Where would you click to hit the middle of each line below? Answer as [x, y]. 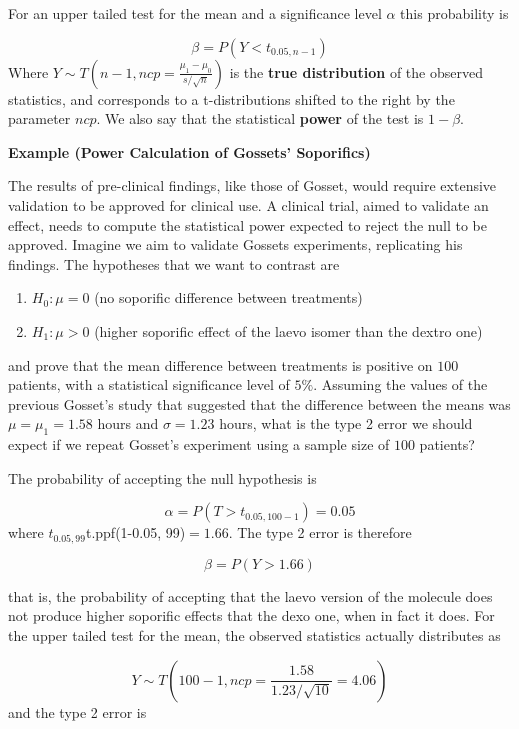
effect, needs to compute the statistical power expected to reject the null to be [247, 224]
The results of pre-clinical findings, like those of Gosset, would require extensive [252, 185]
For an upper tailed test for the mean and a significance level [195, 13]
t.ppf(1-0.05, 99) [135, 532]
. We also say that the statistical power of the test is [260, 118]
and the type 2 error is [77, 711]
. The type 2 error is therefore [320, 532]
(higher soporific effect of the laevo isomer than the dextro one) [288, 330]
